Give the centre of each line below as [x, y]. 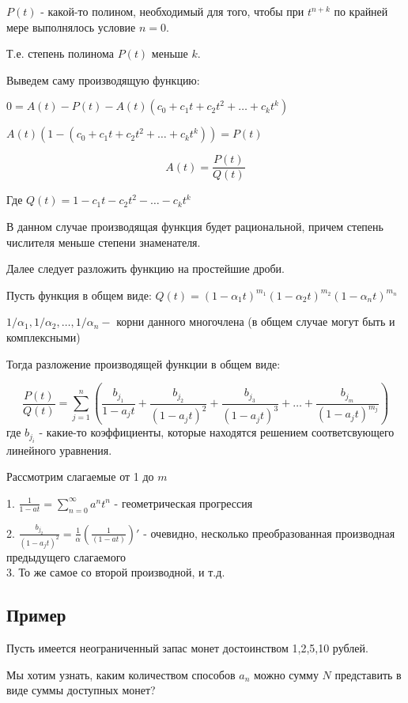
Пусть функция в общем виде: [79, 295]
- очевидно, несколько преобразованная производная [269, 533]
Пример [36, 615]
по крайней [361, 11]
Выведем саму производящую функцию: [103, 79]
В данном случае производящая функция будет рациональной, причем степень [195, 227]
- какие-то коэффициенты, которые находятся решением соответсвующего [217, 432]
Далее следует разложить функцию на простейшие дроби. [145, 268]
